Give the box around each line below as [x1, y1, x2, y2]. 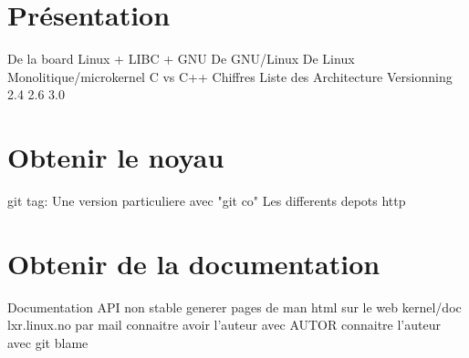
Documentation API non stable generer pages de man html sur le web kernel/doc [7, 297, 462, 316]
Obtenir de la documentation [7, 244, 380, 281]
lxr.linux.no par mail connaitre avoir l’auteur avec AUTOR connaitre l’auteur [7, 315, 441, 334]
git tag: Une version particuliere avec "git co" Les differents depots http [7, 191, 406, 210]
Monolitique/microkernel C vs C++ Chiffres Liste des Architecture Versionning [7, 66, 453, 86]
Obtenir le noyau [7, 138, 224, 176]
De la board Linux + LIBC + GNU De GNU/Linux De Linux [7, 49, 355, 68]
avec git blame [7, 332, 89, 352]
